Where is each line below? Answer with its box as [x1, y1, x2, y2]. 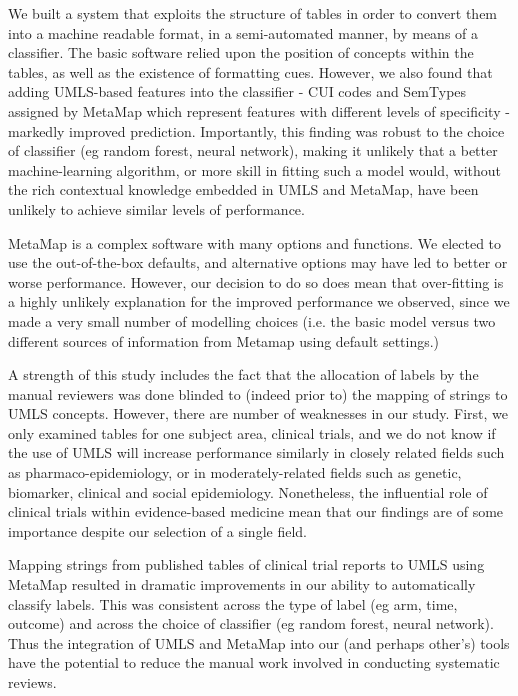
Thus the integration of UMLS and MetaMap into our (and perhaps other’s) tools [8, 632, 510, 653]
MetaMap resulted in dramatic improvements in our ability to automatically [8, 574, 476, 595]
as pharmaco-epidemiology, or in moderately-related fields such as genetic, [8, 462, 462, 483]
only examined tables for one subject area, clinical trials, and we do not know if [8, 422, 496, 443]
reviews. [8, 672, 57, 692]
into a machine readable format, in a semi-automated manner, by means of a [8, 22, 479, 43]
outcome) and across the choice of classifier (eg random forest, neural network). [8, 613, 494, 634]
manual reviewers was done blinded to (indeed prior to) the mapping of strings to [8, 383, 508, 404]
